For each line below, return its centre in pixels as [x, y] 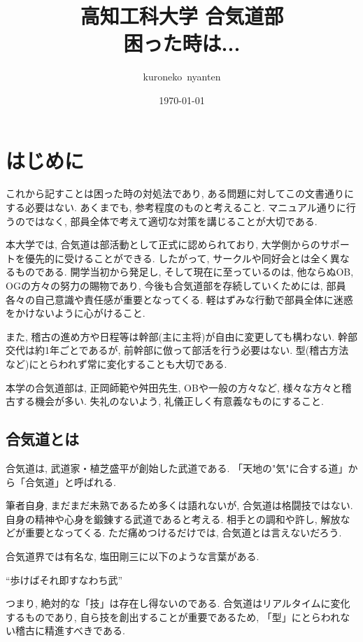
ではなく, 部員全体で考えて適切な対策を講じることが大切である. [171, 221]
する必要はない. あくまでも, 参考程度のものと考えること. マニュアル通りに [176, 207]
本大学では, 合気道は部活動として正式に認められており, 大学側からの [163, 244]
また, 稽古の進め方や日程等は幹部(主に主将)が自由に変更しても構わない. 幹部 [181, 336]
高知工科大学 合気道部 [182, 16]
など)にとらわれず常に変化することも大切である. [116, 363]
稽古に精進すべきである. [70, 630]
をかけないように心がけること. [76, 313]
